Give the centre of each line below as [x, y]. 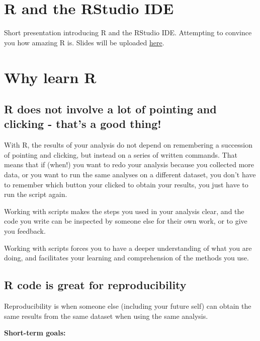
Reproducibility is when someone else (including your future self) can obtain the [128, 306]
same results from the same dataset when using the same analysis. [106, 316]
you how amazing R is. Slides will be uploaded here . [84, 42]
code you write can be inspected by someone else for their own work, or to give [126, 221]
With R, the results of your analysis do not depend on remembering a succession [128, 145]
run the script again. [36, 194]
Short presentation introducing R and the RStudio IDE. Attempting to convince [128, 32]
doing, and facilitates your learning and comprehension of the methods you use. [126, 258]
